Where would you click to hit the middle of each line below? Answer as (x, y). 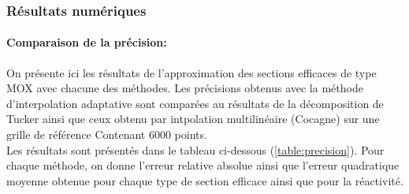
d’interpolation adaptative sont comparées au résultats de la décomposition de (195, 103)
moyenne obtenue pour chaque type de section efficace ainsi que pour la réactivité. (205, 180)
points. (191, 134)
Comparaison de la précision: (87, 42)
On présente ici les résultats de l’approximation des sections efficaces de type (191, 72)
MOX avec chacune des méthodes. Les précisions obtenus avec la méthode (185, 88)
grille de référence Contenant (76, 134)
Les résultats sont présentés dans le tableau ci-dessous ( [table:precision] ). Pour (195, 149)
